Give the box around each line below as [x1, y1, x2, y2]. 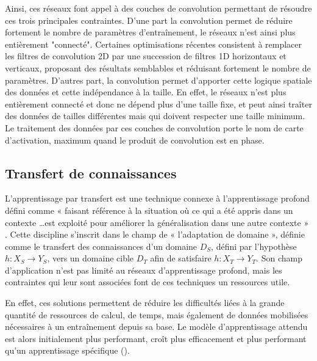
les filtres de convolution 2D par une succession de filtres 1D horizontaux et [5, 49, 287, 62]
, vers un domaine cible [47, 252, 134, 264]
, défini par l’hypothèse [211, 239, 297, 252]
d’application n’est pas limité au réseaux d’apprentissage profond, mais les [5, 263, 282, 276]
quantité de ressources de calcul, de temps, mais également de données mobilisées [5, 308, 308, 321]
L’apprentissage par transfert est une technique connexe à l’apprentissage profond [5, 192, 310, 205]
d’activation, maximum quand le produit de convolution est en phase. [5, 133, 265, 146]
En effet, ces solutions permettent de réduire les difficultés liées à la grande [5, 296, 285, 309]
